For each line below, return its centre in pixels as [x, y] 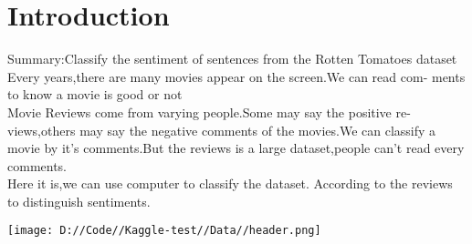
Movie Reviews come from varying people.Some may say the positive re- [209, 112]
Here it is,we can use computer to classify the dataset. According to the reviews [230, 183]
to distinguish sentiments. [79, 201]
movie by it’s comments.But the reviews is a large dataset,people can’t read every [236, 148]
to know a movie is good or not [95, 94]
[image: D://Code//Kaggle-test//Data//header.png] [164, 231]
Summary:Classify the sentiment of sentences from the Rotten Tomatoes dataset [232, 59]
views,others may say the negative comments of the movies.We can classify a [222, 130]
